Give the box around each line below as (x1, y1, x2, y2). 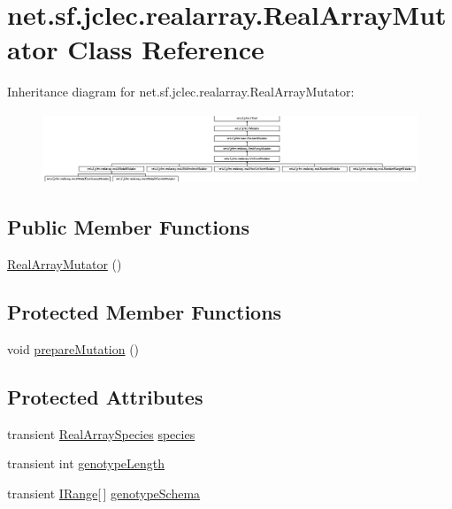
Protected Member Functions (7, 298, 282, 326)
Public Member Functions (7, 213, 249, 241)
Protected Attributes (7, 382, 203, 410)
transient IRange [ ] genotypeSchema (7, 483, 201, 502)
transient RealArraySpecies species (7, 424, 195, 443)
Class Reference (67, 31, 264, 67)
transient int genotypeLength (7, 454, 165, 473)
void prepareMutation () (7, 339, 140, 358)
